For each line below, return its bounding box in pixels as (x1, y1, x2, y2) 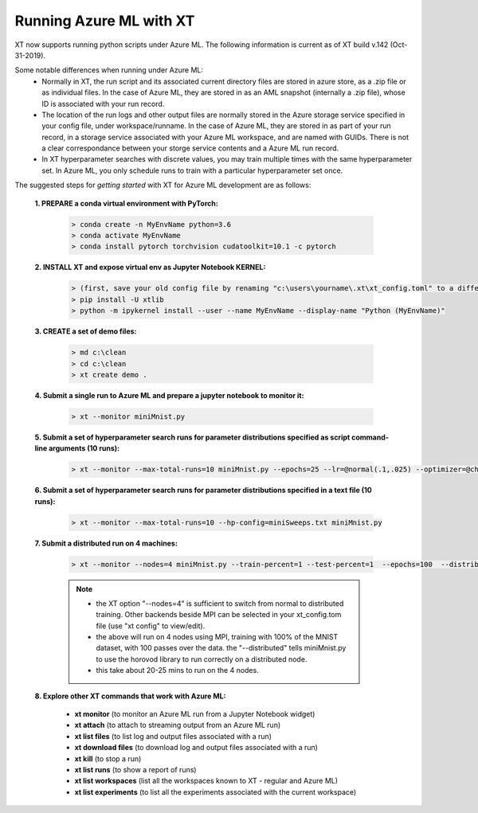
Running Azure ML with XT (14, 12, 195, 29)
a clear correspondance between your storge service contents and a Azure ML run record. (41, 143, 339, 153)
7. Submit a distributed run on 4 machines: (34, 538, 178, 548)
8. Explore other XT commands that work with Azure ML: (34, 691, 226, 701)
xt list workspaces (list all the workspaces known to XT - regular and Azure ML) (74, 776, 339, 786)
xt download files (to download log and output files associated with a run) (74, 743, 319, 752)
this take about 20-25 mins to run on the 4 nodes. (96, 666, 259, 675)
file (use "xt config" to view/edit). (96, 621, 206, 631)
